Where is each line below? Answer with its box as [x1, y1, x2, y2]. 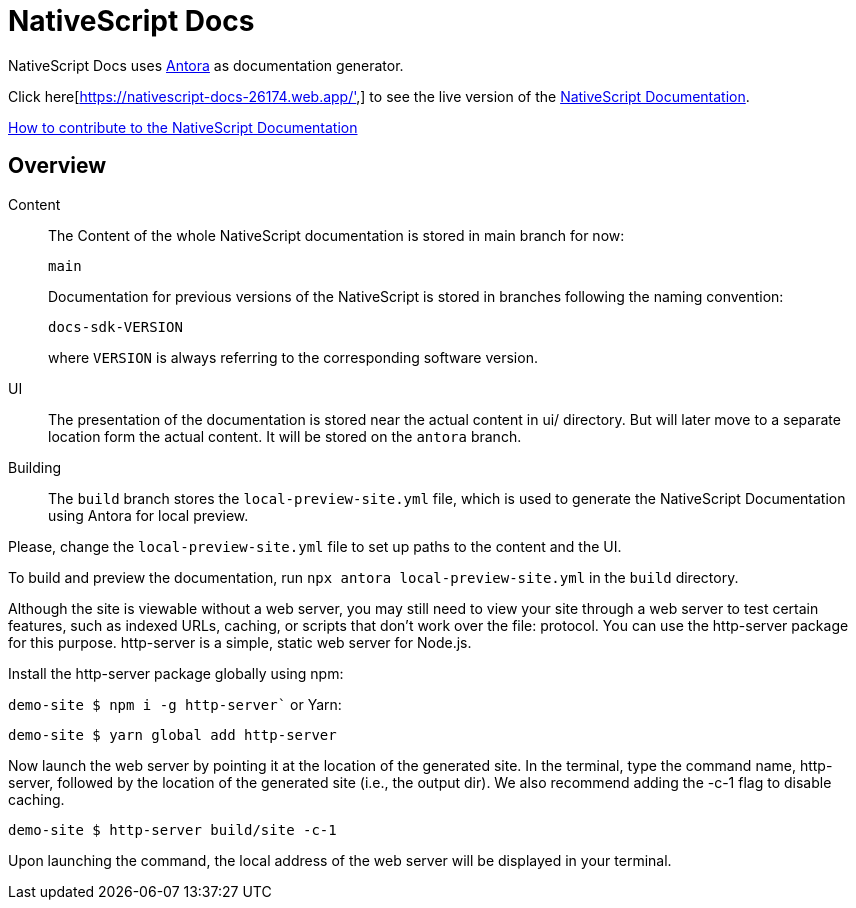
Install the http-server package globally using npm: [8, 664, 344, 682]
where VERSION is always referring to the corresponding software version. [48, 348, 538, 366]
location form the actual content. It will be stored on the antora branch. [48, 427, 522, 445]
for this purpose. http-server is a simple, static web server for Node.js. [8, 633, 472, 651]
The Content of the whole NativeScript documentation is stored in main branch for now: [48, 226, 625, 244]
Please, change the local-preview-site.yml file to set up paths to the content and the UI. [8, 537, 622, 555]
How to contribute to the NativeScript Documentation [8, 118, 358, 136]
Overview [8, 153, 107, 179]
